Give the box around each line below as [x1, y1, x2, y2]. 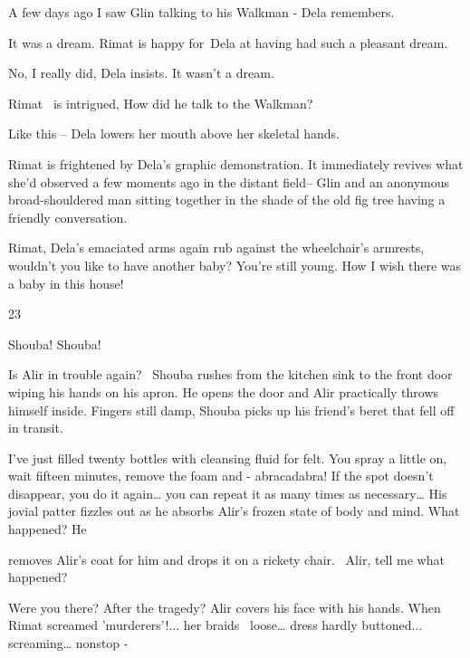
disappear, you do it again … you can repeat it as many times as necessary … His [8, 483, 447, 502]
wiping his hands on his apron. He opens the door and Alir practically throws [8, 382, 439, 401]
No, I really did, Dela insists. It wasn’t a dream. [8, 63, 274, 82]
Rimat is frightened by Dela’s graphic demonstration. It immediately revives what [8, 154, 464, 173]
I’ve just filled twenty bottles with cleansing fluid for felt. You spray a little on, [8, 448, 447, 467]
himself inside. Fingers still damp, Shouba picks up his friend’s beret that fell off [8, 400, 455, 419]
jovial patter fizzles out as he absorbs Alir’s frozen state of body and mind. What [8, 501, 460, 520]
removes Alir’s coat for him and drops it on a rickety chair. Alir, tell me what [8, 549, 445, 568]
